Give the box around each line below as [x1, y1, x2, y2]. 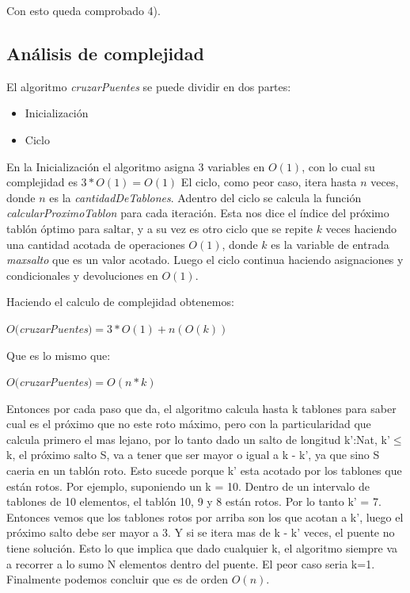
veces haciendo [325, 220, 397, 236]
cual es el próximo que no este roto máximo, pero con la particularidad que [6, 415, 371, 432]
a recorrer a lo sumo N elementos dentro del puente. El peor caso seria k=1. [6, 555, 375, 572]
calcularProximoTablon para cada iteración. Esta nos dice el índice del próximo [6, 205, 389, 221]
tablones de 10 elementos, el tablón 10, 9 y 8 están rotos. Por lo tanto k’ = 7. [6, 493, 382, 510]
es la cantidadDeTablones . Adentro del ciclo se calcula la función [49, 189, 362, 205]
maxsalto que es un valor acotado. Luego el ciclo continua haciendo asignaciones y [6, 251, 404, 268]
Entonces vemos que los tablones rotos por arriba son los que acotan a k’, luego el [6, 508, 404, 525]
